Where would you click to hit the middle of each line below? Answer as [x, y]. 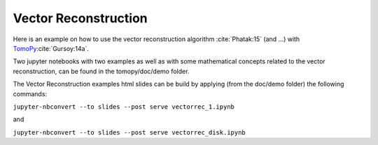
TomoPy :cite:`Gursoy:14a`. [51, 48]
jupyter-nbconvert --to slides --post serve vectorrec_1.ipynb [124, 107]
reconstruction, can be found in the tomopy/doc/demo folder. [101, 71]
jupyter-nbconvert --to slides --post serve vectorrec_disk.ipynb [129, 132]
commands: [30, 93]
